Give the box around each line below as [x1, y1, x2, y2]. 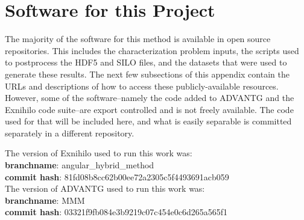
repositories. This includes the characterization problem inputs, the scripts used [5, 44, 299, 57]
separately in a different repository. [5, 126, 135, 139]
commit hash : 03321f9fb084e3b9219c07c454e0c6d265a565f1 [5, 206, 228, 218]
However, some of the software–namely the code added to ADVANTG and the [5, 91, 294, 104]
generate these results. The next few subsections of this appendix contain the [5, 67, 290, 80]
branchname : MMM [5, 194, 85, 206]
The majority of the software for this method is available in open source [5, 32, 271, 45]
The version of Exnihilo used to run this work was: [5, 147, 192, 159]
